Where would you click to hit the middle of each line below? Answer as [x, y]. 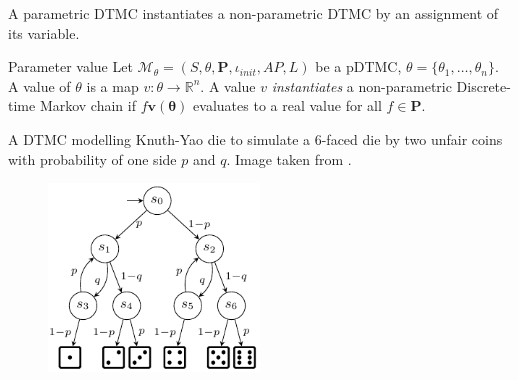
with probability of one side [92, 158]
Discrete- [483, 85]
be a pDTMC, [358, 66]
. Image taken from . [289, 158]
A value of [39, 85]
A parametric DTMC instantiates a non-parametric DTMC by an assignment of [253, 13]
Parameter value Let [70, 66]
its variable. [44, 32]
